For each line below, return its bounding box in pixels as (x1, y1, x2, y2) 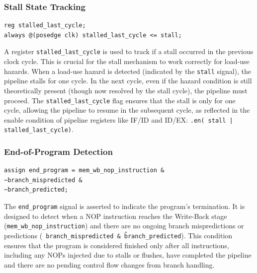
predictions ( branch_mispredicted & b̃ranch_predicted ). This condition (4, 230, 233, 240)
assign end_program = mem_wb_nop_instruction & (4, 167, 165, 174)
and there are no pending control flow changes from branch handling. (4, 259, 215, 270)
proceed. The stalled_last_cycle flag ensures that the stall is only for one (4, 95, 236, 105)
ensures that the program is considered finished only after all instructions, (4, 240, 229, 250)
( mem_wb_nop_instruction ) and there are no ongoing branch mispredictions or (4, 220, 244, 231)
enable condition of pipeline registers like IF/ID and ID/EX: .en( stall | (4, 114, 233, 125)
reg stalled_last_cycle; (4, 22, 86, 29)
